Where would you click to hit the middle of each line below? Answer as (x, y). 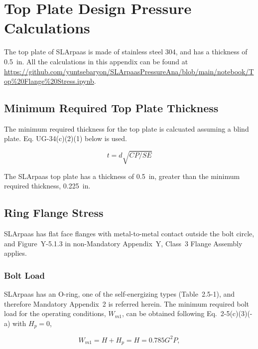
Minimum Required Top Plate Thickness (111, 108)
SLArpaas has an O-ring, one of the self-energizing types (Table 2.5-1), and (120, 294)
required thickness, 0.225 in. (47, 186)
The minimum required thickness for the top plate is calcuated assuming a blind (127, 128)
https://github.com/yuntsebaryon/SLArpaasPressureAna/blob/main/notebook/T (129, 71)
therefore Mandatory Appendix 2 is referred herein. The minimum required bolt (127, 303)
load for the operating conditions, (55, 313)
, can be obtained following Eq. (169, 313)
